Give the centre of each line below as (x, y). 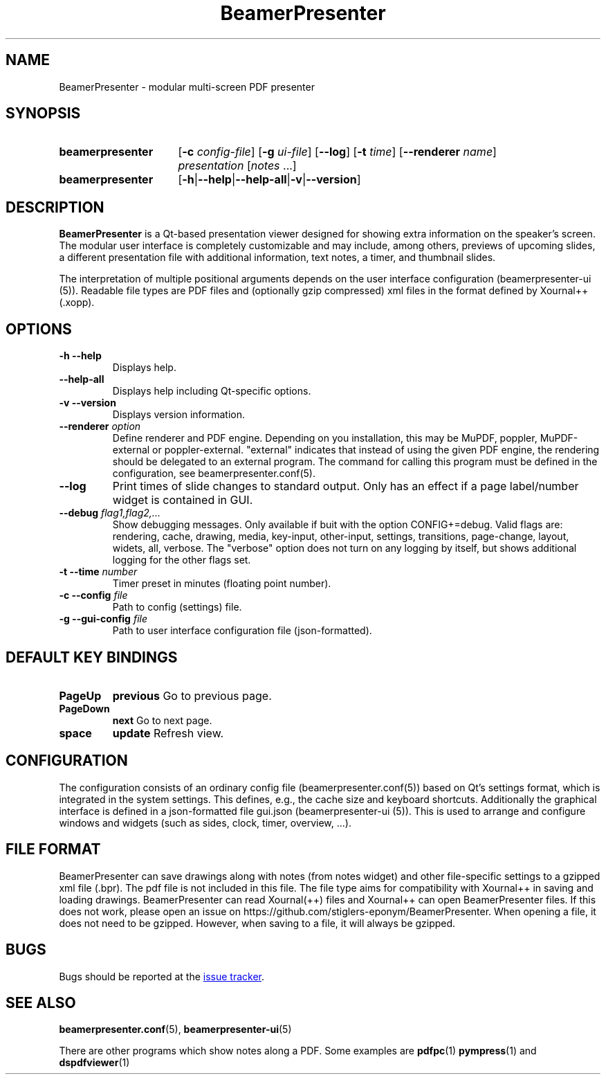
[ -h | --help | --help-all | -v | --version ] (269, 180)
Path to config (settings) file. (177, 607)
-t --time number (98, 572)
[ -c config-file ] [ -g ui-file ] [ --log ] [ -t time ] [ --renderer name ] (337, 152)
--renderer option (100, 426)
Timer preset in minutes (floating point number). (222, 584)
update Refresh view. (168, 733)
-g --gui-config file (103, 619)
